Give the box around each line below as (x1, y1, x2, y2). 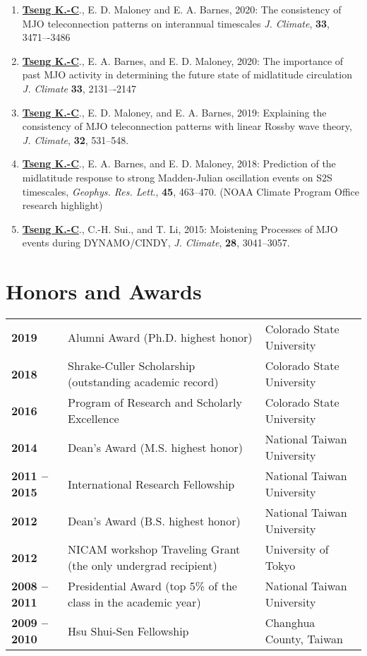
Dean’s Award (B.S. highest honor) (67, 512, 241, 529)
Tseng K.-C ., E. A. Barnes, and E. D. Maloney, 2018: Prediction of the (22, 156, 336, 171)
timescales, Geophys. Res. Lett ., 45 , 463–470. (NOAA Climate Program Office (22, 184, 360, 198)
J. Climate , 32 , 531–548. (22, 132, 129, 147)
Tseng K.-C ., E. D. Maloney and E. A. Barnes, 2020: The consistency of (22, 2, 342, 16)
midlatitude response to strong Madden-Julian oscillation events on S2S (22, 169, 332, 184)
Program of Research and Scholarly (67, 394, 242, 411)
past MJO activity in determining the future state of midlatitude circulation (22, 67, 352, 82)
